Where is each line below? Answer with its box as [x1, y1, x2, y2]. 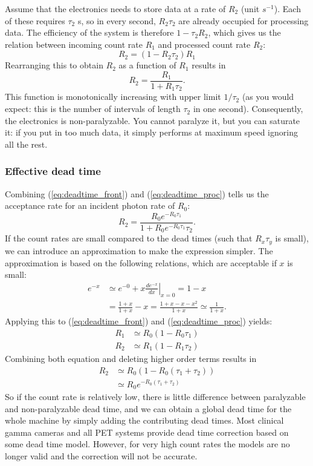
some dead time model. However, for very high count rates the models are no [5, 438, 290, 450]
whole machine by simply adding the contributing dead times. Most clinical [5, 414, 284, 427]
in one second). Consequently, [193, 102, 303, 115]
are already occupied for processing [178, 14, 309, 27]
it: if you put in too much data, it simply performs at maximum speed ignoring [5, 126, 298, 139]
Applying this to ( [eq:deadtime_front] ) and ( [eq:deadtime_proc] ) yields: [5, 315, 273, 327]
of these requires [5, 14, 65, 27]
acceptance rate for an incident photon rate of [5, 199, 175, 212]
